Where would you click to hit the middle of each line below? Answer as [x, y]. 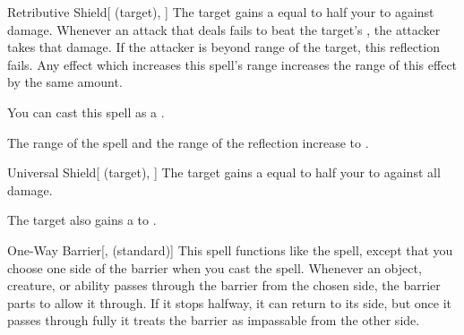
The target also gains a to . [82, 220]
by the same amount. [65, 82]
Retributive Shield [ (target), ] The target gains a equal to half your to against [221, 12]
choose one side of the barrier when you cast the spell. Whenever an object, [215, 267]
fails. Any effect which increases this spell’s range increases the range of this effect [232, 64]
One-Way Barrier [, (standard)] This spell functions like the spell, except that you [230, 249]
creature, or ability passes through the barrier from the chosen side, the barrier [224, 285]
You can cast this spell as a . [86, 112]
